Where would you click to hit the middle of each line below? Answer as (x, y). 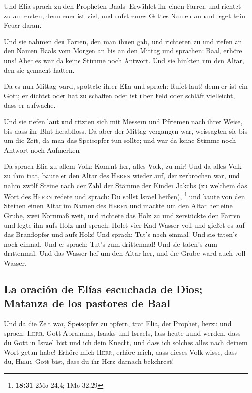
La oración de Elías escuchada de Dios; (103, 289)
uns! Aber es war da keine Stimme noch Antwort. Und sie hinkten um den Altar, (124, 60)
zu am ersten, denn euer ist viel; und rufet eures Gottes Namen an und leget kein (125, 15)
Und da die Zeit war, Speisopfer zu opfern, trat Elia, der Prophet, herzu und (118, 323)
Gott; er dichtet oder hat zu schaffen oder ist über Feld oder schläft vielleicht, (119, 95)
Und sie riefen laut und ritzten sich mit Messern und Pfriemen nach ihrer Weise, (123, 121)
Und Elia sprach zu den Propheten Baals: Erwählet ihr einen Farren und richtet (123, 6)
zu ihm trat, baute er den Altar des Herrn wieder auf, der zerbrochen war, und (122, 175)
